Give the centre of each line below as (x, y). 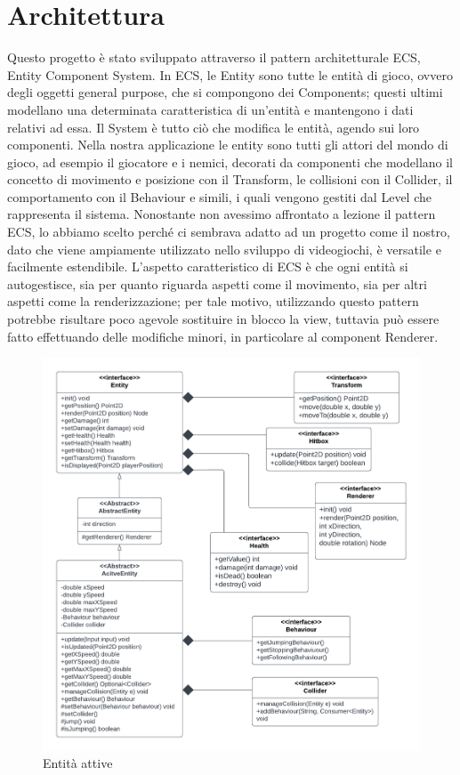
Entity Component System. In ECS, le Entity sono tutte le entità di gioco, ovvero (230, 74)
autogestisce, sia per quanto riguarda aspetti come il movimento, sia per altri (217, 283)
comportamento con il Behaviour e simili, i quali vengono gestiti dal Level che (219, 196)
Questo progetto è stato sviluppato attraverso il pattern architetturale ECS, (214, 57)
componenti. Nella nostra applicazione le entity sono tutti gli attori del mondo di (228, 145)
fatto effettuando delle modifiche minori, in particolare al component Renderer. (223, 336)
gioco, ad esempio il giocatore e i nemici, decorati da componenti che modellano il (230, 161)
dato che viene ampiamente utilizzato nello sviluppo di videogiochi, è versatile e (224, 249)
